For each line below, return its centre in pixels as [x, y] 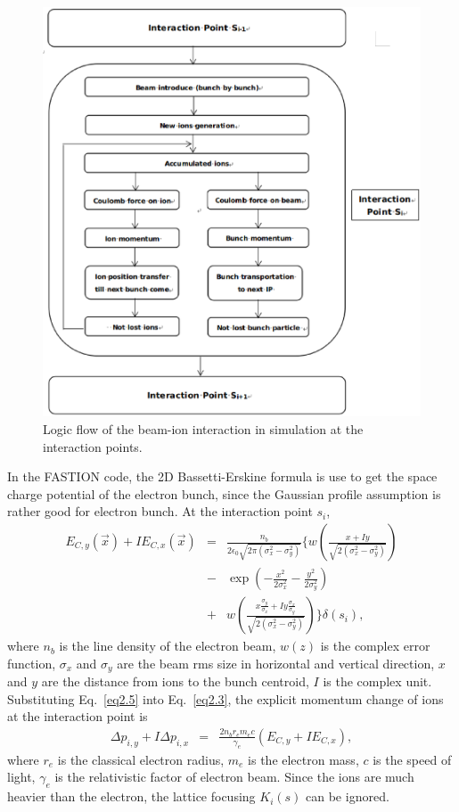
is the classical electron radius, [141, 759]
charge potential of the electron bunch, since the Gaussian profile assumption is [224, 493]
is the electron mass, [303, 759]
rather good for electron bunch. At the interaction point [160, 511]
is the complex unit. [377, 681]
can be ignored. [348, 796]
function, [32, 663]
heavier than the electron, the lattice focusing [131, 796]
